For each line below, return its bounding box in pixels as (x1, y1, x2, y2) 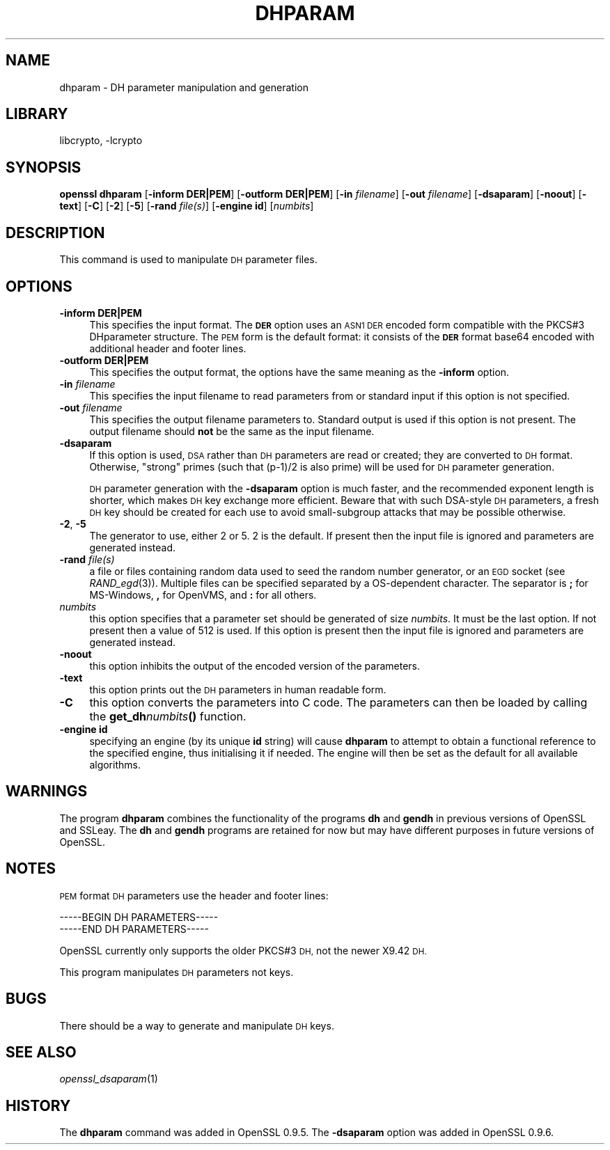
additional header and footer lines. (89, 342, 247, 354)
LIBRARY (6, 105, 68, 123)
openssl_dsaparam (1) (59, 1073, 158, 1085)
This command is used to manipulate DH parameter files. (59, 253, 318, 266)
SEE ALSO (6, 1043, 77, 1061)
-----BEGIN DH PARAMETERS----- (59, 911, 219, 923)
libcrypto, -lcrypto (59, 134, 143, 147)
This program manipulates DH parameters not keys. (59, 966, 294, 978)
